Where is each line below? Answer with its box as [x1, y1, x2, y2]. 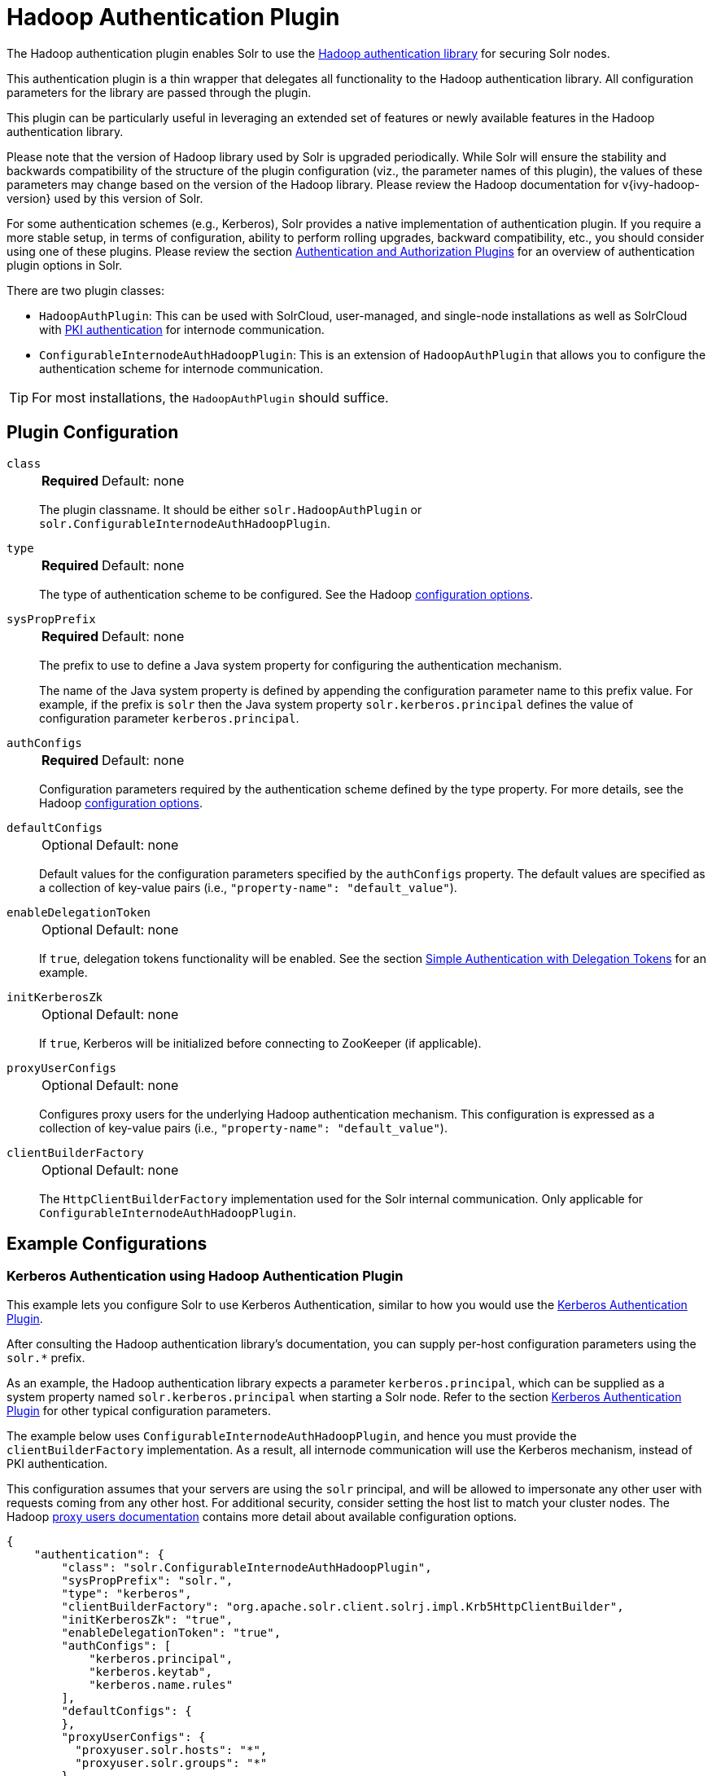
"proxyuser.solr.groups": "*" [75, 1756, 268, 1769]
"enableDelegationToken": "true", [61, 1625, 282, 1639]
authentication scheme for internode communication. [39, 361, 324, 376]
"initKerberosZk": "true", [61, 1612, 234, 1626]
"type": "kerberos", [61, 1586, 192, 1600]
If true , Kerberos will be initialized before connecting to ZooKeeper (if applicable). [39, 1035, 482, 1050]
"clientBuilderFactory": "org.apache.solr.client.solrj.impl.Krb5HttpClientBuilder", [61, 1599, 624, 1613]
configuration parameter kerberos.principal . [39, 710, 299, 725]
